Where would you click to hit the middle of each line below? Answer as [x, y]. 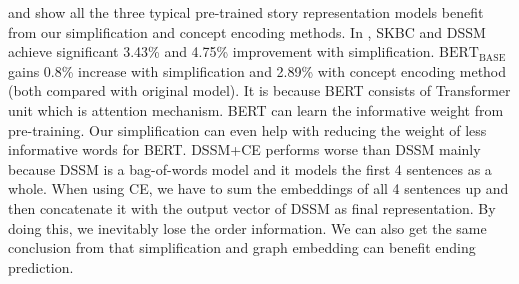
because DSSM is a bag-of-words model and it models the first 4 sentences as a [250, 168]
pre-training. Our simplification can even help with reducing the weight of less [247, 129]
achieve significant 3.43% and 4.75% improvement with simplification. [221, 51]
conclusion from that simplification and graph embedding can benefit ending [242, 247]
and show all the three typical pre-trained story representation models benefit [246, 12]
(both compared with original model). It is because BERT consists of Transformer [259, 90]
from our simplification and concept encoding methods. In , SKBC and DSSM [247, 31]
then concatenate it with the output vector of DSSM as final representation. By [252, 207]
